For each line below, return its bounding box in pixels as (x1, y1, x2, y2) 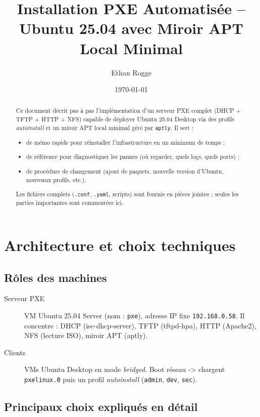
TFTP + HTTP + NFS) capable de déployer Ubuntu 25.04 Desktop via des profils (16, 115, 235, 123)
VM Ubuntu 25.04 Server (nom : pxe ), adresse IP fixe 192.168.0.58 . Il (24, 310, 245, 320)
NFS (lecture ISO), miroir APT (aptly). (24, 330, 148, 341)
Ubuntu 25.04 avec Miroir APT (19, 18, 243, 38)
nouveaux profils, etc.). (26, 175, 86, 184)
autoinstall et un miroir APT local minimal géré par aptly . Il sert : (16, 123, 194, 132)
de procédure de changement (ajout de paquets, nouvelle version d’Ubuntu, (26, 166, 224, 175)
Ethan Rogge (111, 67, 151, 77)
